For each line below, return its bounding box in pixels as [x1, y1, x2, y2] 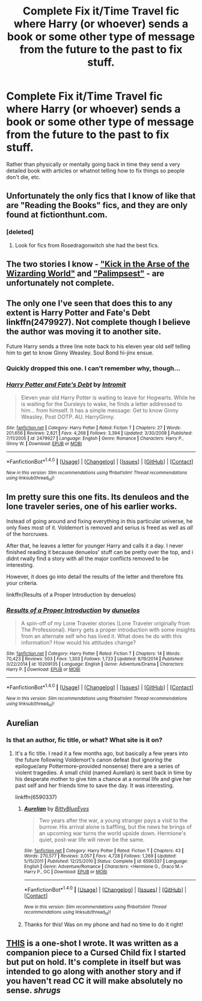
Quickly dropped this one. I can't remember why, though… [6, 364, 180, 372]
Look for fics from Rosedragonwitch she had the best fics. [14, 241, 159, 248]
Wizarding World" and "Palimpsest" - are [6, 268, 165, 279]
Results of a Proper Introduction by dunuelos [6, 606, 140, 614]
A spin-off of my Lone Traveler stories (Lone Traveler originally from [20, 620, 191, 627]
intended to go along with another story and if [6, 967, 182, 977]
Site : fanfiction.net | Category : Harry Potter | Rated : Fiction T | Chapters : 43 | [23, 847, 184, 854]
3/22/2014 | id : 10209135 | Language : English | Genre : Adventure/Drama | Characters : [6, 662, 185, 668]
